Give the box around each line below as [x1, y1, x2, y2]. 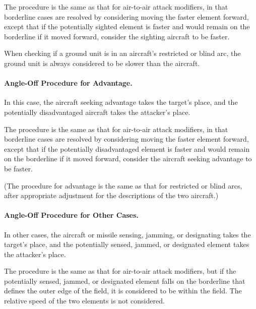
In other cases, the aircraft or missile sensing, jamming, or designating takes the [4, 229, 251, 239]
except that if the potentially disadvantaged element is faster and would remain [4, 143, 250, 154]
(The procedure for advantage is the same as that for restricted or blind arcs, [4, 180, 242, 191]
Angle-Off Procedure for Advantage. [4, 78, 133, 88]
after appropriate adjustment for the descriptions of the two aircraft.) [4, 190, 219, 201]
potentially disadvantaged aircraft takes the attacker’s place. [4, 106, 190, 117]
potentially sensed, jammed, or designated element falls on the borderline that [4, 275, 245, 286]
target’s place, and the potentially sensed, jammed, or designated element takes [4, 239, 249, 250]
